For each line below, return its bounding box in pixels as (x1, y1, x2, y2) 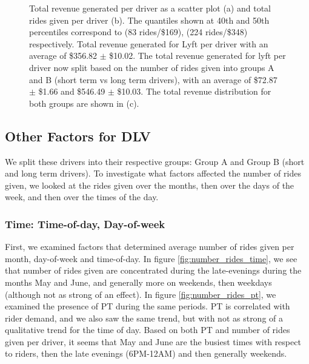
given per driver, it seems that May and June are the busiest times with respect (5, 335, 301, 348)
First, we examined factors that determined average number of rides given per (5, 240, 294, 253)
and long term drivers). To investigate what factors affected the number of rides (5, 167, 301, 180)
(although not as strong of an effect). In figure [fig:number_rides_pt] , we (5, 288, 276, 300)
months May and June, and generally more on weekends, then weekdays (5, 275, 272, 288)
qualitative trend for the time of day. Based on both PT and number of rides (5, 323, 290, 336)
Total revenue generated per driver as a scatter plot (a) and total (29, 2, 271, 14)
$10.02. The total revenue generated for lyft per (109, 49, 286, 62)
